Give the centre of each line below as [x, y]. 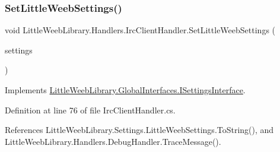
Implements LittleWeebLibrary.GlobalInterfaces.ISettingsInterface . [125, 90]
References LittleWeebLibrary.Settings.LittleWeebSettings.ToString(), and [139, 130]
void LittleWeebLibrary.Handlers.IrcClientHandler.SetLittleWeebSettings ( [140, 30]
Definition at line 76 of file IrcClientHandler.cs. [90, 110]
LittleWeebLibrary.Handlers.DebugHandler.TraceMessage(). [113, 141]
